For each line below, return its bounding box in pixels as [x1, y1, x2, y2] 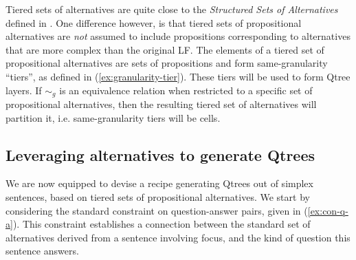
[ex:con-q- [307, 203, 348, 217]
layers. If [5, 83, 42, 97]
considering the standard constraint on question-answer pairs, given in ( [5, 203, 308, 217]
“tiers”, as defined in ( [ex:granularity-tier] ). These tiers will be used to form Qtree [5, 69, 351, 83]
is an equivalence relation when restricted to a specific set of [59, 83, 313, 97]
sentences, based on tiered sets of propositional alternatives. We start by [5, 190, 310, 204]
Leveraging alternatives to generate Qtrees [5, 144, 315, 165]
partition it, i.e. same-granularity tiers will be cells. [5, 110, 221, 124]
